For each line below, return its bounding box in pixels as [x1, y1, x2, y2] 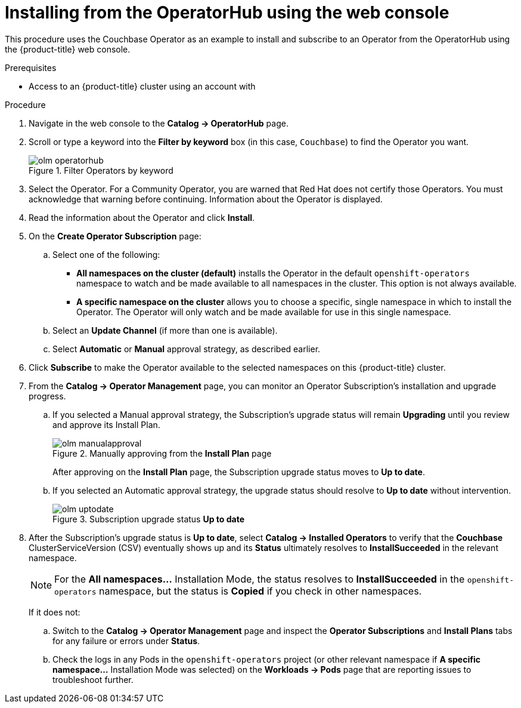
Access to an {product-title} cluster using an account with [29, 81, 256, 91]
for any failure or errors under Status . [52, 635, 200, 646]
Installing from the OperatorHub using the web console [5, 2, 449, 23]
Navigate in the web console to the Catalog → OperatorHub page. [29, 118, 289, 128]
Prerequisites [5, 62, 57, 73]
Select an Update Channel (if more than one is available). [52, 325, 278, 335]
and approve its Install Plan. [52, 419, 160, 430]
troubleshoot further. [52, 674, 134, 685]
